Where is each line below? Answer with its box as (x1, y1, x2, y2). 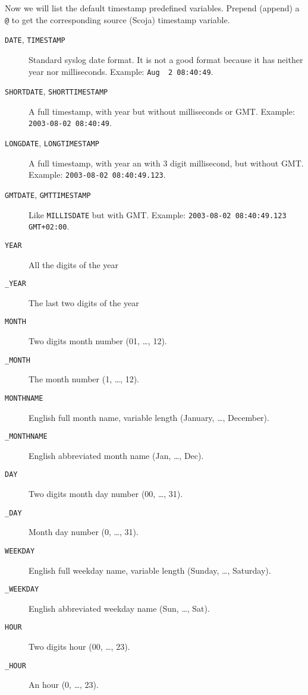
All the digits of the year (29, 258, 119, 271)
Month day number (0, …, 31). (29, 526, 139, 538)
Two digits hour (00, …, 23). (29, 640, 130, 653)
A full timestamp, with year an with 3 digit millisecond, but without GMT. (29, 156, 304, 169)
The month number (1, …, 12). (29, 373, 139, 385)
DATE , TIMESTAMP (5, 33, 65, 46)
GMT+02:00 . (29, 220, 70, 232)
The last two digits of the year (29, 296, 139, 309)
